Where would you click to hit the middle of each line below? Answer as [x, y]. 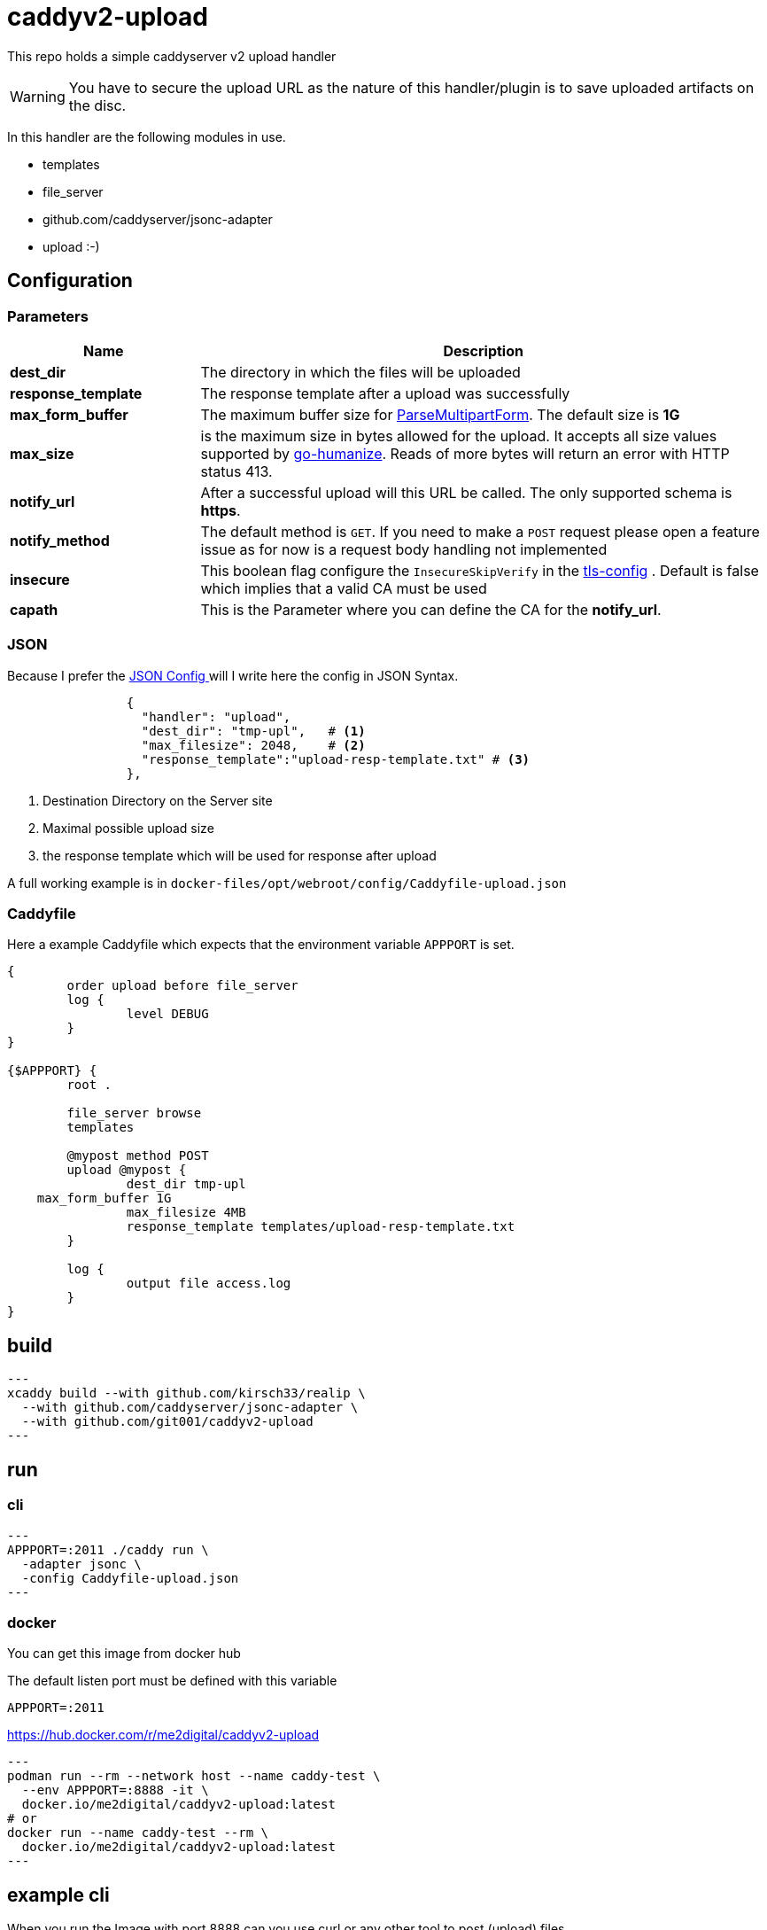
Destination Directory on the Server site [158, 800]
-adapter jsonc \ [81, 1564]
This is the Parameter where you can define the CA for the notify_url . [431, 609]
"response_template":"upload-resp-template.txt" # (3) [336, 759]
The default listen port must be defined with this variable [172, 1681]
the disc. [97, 105]
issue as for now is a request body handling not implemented [404, 549]
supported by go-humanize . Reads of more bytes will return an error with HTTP [465, 453]
